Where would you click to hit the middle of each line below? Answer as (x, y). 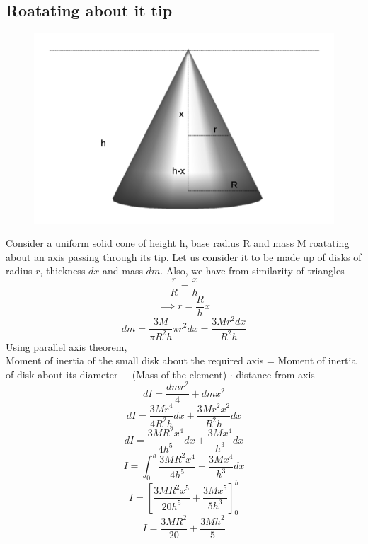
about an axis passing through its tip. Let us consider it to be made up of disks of (184, 256)
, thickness (63, 271)
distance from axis (275, 374)
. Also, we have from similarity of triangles (252, 271)
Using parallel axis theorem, (67, 346)
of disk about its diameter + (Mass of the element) (116, 374)
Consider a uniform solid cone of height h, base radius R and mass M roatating (178, 243)
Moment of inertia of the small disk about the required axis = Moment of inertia (181, 360)
